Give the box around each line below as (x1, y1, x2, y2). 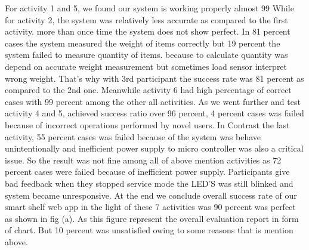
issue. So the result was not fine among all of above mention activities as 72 (5, 153, 282, 166)
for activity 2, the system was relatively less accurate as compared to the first (5, 13, 288, 26)
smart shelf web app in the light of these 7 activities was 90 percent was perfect (5, 200, 296, 213)
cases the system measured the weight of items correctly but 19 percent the (5, 36, 280, 49)
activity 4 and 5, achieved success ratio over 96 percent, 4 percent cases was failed (5, 107, 304, 119)
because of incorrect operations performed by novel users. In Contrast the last (5, 118, 290, 131)
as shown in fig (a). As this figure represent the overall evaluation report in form (5, 212, 299, 224)
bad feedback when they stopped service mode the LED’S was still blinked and (5, 177, 293, 189)
